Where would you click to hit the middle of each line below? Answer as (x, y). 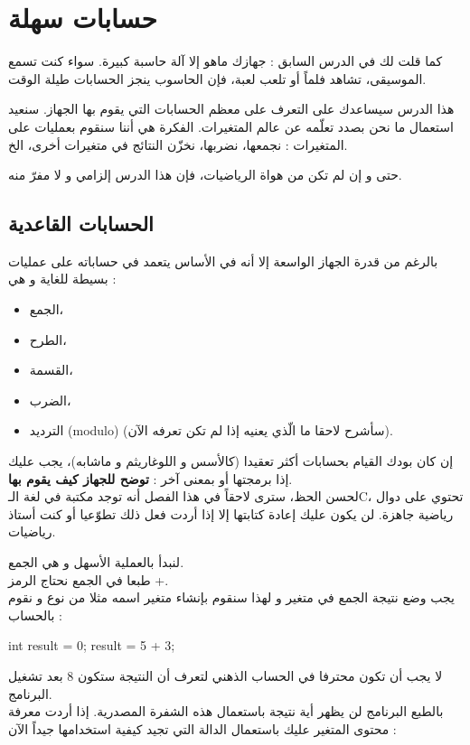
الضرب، (50, 400)
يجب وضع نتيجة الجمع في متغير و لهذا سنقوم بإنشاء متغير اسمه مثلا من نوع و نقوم (231, 597)
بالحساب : (35, 615)
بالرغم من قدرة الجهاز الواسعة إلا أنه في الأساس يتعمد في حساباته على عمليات (223, 261)
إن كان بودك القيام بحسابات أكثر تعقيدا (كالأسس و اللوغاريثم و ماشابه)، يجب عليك (231, 461)
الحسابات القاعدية (81, 223)
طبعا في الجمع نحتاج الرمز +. (89, 579)
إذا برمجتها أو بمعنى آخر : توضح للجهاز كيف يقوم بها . (150, 478)
